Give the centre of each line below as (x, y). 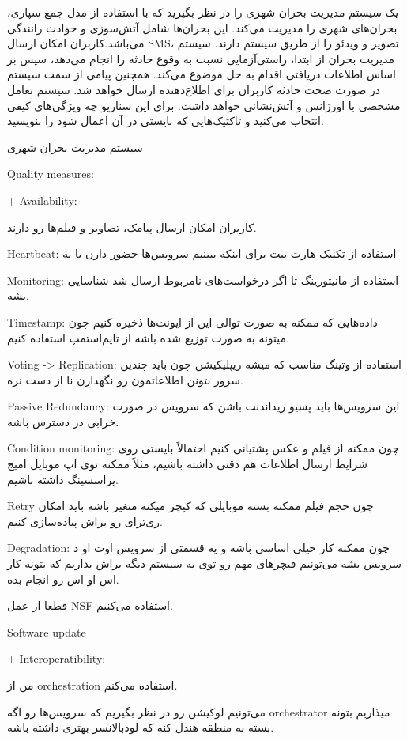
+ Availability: (42, 200)
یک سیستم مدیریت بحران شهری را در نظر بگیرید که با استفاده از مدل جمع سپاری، (203, 12)
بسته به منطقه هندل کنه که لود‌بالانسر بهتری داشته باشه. (141, 727)
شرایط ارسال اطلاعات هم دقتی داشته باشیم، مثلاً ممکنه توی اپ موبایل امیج (187, 464)
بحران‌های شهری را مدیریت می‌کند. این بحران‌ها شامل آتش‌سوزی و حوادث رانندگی (202, 27)
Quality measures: (51, 174)
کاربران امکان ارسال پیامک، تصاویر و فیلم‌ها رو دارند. (132, 227)
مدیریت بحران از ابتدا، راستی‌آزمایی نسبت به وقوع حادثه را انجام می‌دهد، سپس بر (201, 58)
